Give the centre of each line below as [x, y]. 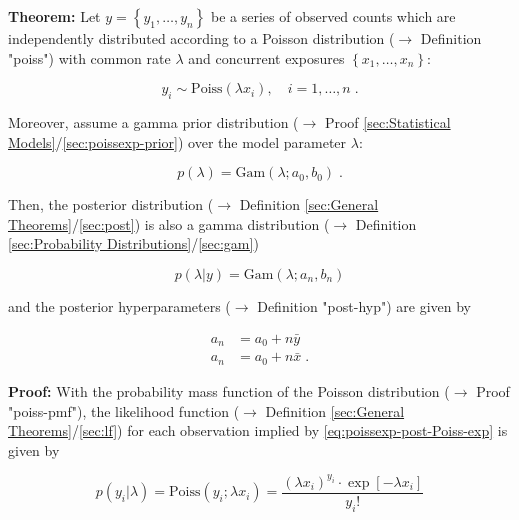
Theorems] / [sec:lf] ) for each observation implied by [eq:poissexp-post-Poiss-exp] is [258, 430]
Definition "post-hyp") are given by [364, 305]
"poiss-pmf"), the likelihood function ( [124, 410]
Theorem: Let [54, 16]
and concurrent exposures [266, 57]
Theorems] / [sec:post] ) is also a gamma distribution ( [169, 223]
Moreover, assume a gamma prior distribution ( [153, 121]
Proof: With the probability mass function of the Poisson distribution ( [229, 390]
